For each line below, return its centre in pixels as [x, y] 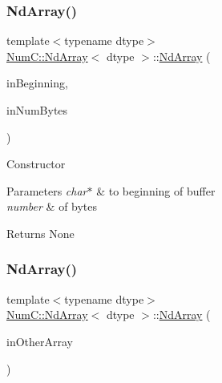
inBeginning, [37, 83]
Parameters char [47, 190]
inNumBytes [37, 110]
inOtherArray [40, 341]
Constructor [36, 164]
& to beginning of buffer [156, 190]
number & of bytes [52, 206]
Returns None [40, 233]
